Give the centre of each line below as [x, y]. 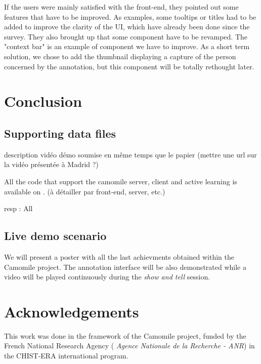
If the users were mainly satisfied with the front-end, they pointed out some [121, 7]
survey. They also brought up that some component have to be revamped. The [126, 36]
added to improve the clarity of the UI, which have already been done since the [127, 27]
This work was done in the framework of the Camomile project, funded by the [125, 335]
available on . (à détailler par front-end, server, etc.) [85, 191]
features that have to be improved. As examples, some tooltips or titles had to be [130, 16]
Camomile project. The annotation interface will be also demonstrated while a [125, 267]
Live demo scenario [55, 236]
